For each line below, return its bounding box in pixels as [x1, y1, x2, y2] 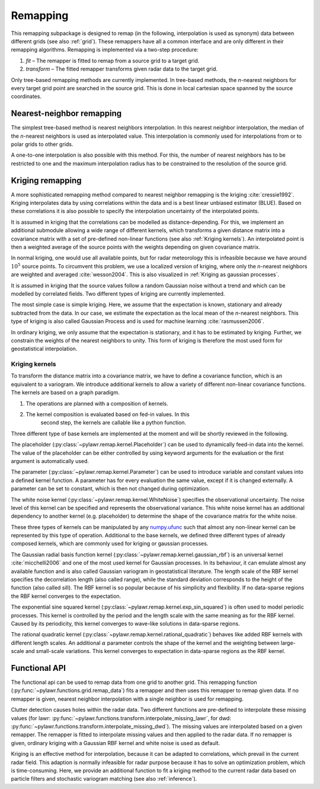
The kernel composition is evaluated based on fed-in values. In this [25, 411, 190, 418]
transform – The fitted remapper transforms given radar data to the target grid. [25, 65, 218, 72]
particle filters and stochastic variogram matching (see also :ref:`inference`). [11, 775, 197, 782]
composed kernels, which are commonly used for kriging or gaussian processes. [11, 540, 209, 547]
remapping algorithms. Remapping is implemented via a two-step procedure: [11, 46, 199, 53]
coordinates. [11, 93, 41, 100]
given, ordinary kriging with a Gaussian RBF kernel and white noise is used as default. [11, 739, 220, 746]
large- [280, 639, 296, 647]
